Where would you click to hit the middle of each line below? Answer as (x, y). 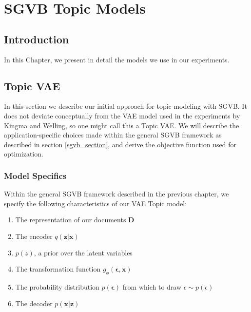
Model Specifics (35, 175)
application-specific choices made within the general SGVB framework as (113, 135)
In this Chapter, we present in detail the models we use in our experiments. (117, 59)
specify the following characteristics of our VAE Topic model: (96, 203)
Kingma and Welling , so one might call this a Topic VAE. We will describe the (122, 125)
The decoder (34, 303)
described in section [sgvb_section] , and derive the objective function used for (120, 144)
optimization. (24, 154)
